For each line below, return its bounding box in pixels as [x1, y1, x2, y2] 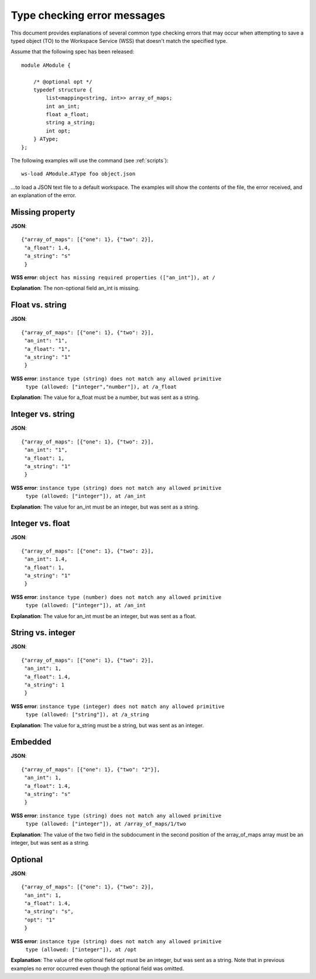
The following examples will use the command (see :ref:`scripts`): [11, 157, 169, 164]
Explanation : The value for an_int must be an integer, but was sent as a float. [11, 612, 197, 619]
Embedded [11, 737, 51, 747]
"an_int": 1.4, [24, 556, 68, 563]
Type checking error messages [11, 9, 166, 22]
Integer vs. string [11, 409, 75, 419]
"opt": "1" [24, 916, 56, 923]
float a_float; [46, 111, 90, 118]
